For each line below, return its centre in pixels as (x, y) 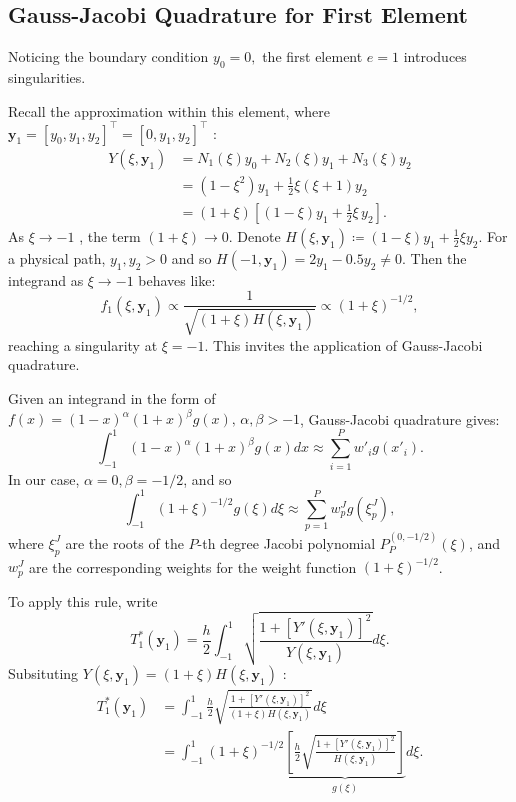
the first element (312, 56)
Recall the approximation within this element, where (169, 110)
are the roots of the (124, 542)
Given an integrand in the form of (112, 398)
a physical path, (57, 257)
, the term (110, 235)
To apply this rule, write (83, 600)
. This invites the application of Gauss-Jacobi (343, 344)
